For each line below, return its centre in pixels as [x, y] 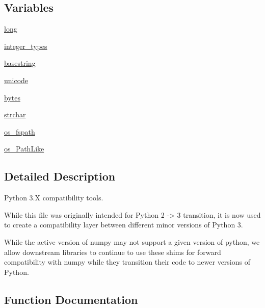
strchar [15, 114]
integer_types [26, 46]
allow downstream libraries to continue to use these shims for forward [113, 252]
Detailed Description [60, 176]
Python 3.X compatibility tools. [54, 198]
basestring [20, 63]
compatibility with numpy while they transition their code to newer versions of [127, 262]
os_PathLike [24, 149]
